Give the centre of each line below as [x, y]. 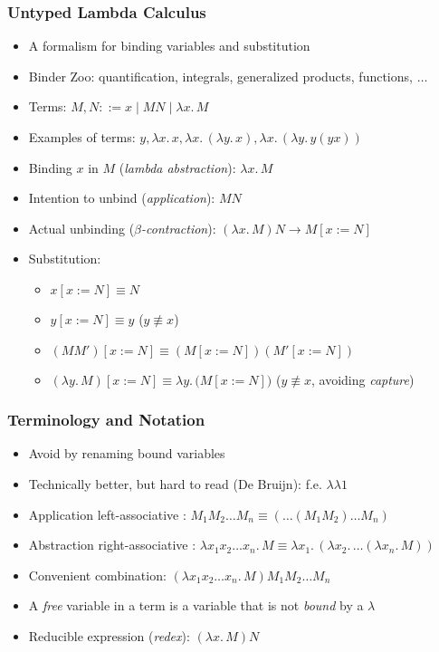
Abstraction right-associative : [112, 545]
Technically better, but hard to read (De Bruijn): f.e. [175, 483]
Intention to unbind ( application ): [122, 198]
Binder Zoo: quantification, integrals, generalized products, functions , [220, 76]
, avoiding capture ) [363, 379]
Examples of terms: [82, 137]
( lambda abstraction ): [177, 167]
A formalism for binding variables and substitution [169, 46]
